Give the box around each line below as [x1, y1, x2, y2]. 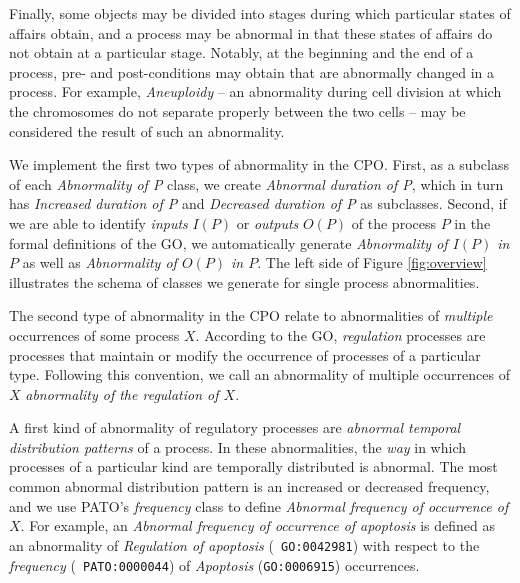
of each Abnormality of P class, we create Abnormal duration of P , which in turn [9, 173, 504, 194]
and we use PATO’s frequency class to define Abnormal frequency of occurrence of [9, 495, 509, 516]
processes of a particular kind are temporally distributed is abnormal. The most [9, 456, 498, 477]
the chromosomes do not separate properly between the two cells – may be [9, 100, 466, 121]
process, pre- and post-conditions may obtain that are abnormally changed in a [9, 61, 495, 82]
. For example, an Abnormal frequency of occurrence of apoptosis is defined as [20, 515, 496, 536]
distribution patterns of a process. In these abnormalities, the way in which [9, 436, 467, 457]
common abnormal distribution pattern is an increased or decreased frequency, [9, 476, 490, 497]
